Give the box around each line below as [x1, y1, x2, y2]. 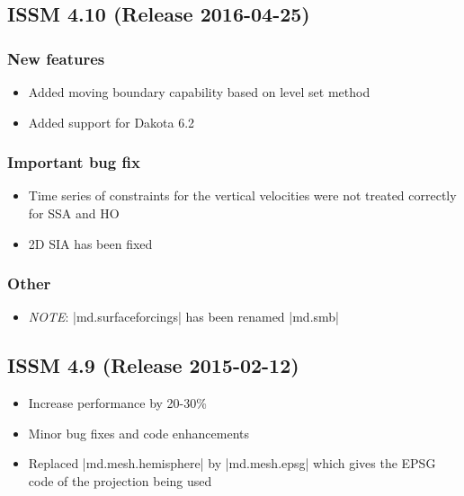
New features [7, 47, 105, 69]
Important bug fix [7, 151, 140, 173]
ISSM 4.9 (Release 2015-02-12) [7, 351, 299, 379]
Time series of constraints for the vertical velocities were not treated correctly [28, 186, 457, 205]
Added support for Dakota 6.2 [28, 112, 195, 131]
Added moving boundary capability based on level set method [28, 83, 370, 101]
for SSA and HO [28, 204, 120, 222]
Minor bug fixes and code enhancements [28, 423, 249, 442]
